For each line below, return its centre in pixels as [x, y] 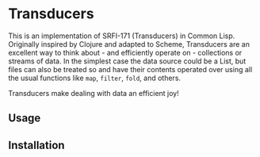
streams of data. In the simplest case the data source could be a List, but [127, 61]
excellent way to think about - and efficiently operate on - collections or [125, 52]
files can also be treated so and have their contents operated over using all [130, 69]
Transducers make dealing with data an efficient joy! [94, 93]
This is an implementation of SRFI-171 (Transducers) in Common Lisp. [122, 36]
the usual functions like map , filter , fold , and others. [94, 78]
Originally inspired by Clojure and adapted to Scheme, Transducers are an [129, 44]
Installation [36, 145]
